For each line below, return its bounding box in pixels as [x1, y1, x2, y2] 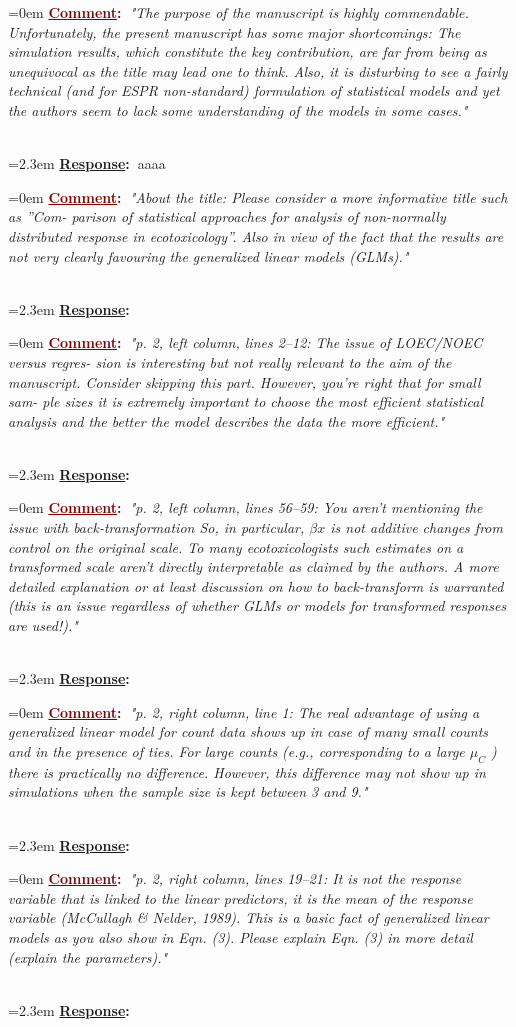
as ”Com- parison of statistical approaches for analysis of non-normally [8, 206, 446, 227]
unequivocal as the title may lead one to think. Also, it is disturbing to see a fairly [8, 60, 508, 81]
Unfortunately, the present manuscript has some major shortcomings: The [8, 21, 461, 42]
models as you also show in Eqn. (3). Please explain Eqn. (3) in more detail [8, 926, 473, 947]
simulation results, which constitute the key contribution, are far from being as [8, 41, 487, 62]
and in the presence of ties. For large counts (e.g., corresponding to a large [8, 741, 465, 761]
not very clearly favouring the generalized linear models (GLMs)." [8, 245, 409, 266]
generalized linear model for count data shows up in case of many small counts [8, 721, 489, 742]
